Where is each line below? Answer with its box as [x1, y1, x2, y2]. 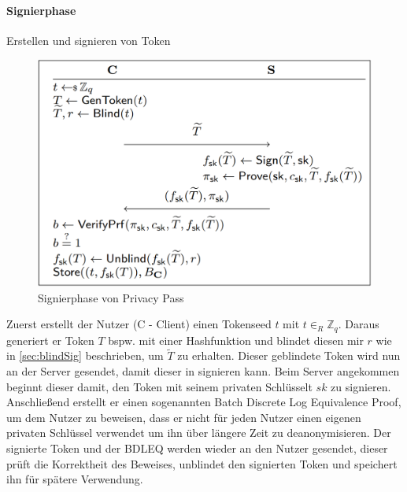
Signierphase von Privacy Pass [38, 289, 184, 305]
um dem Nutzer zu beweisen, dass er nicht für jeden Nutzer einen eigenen [6, 409, 361, 425]
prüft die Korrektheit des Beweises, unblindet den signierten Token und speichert [6, 455, 398, 472]
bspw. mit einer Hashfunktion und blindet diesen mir [108, 331, 364, 348]
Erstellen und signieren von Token [6, 31, 171, 48]
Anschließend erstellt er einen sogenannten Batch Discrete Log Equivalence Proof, [6, 394, 401, 410]
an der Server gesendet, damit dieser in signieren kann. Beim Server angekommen [6, 363, 400, 379]
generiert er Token [6, 331, 94, 348]
